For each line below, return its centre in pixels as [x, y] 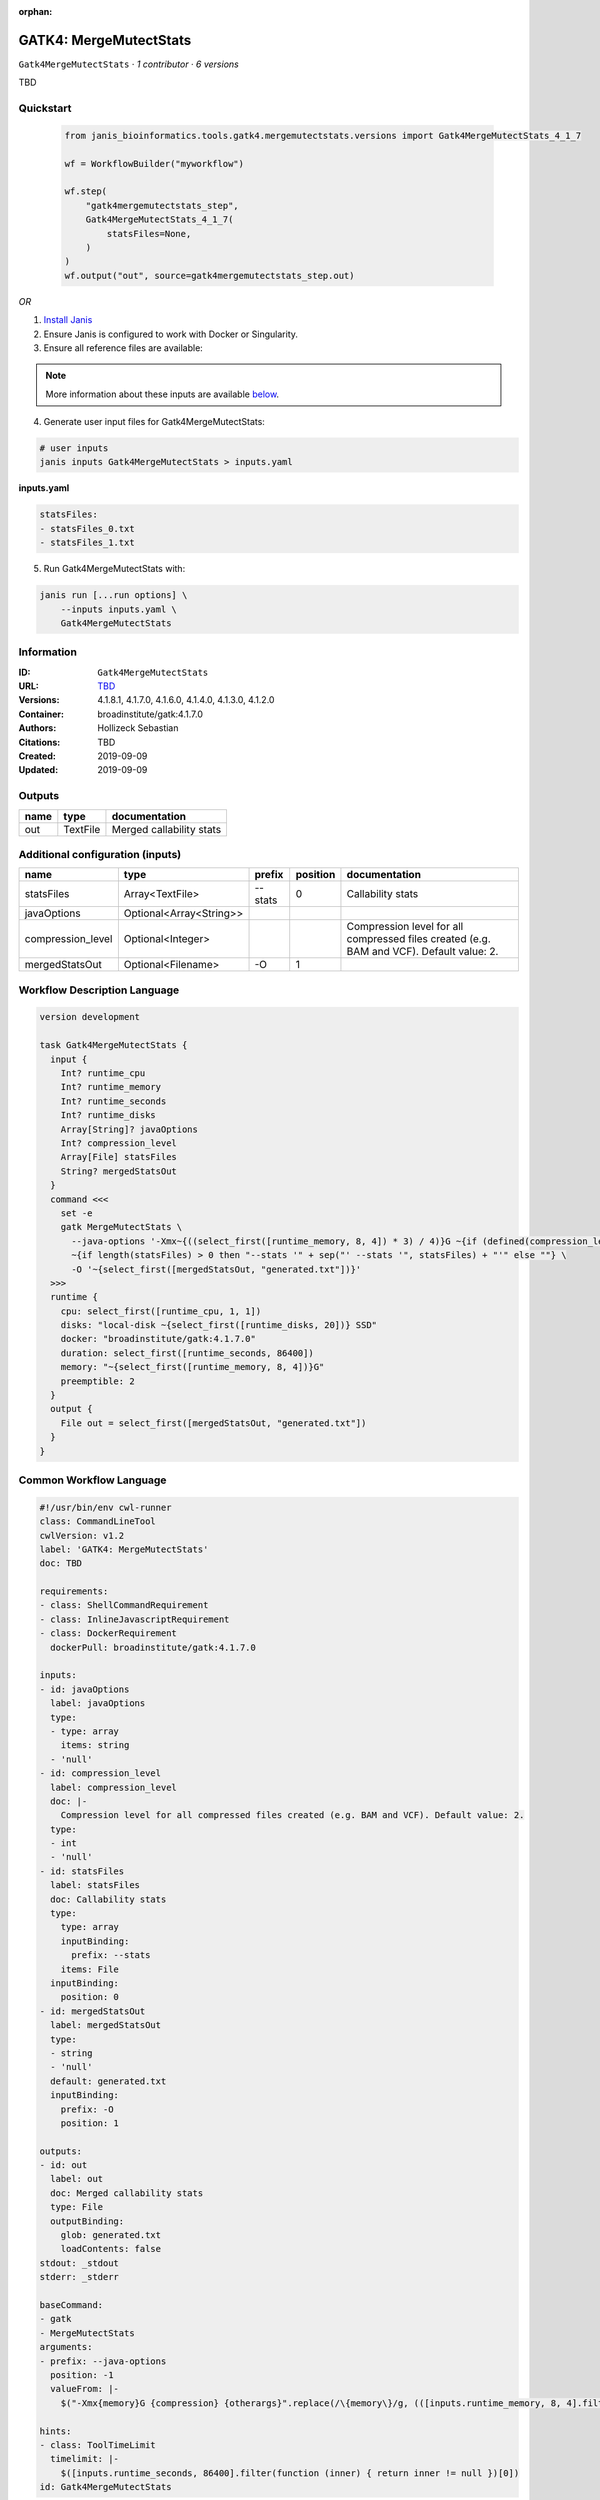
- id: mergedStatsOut [92, 2011]
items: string [95, 1745]
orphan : [35, 11]
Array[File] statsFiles [118, 1157]
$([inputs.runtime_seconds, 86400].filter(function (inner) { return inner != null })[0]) [290, 2473]
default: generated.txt [108, 2081]
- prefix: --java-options [103, 2361]
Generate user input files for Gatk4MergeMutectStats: [154, 422]
